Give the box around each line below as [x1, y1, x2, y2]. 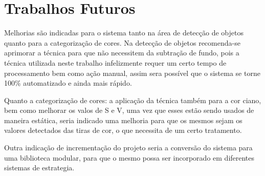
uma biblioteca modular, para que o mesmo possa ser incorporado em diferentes [4, 152, 255, 163]
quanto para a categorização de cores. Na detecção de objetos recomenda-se [4, 37, 240, 48]
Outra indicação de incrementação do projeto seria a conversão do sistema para [4, 142, 253, 153]
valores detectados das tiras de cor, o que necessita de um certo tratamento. [4, 125, 242, 135]
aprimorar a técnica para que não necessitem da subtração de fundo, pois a [4, 47, 239, 58]
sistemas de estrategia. [4, 162, 75, 173]
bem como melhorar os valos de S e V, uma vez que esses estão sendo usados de [4, 105, 254, 115]
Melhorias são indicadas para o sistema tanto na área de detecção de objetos [4, 27, 244, 38]
